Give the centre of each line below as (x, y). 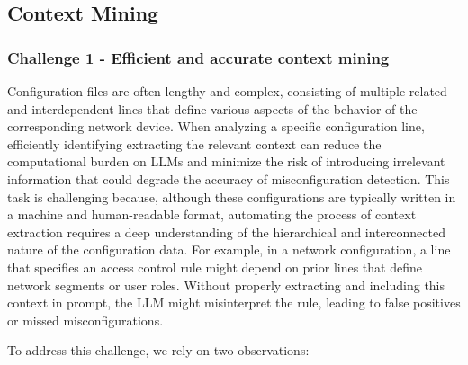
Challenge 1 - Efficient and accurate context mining (198, 57)
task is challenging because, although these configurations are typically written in (232, 196)
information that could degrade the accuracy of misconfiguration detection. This (229, 178)
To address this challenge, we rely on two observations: (158, 350)
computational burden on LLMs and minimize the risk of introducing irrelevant (226, 161)
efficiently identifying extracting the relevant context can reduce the (194, 143)
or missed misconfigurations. (85, 320)
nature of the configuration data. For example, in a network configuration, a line (229, 249)
